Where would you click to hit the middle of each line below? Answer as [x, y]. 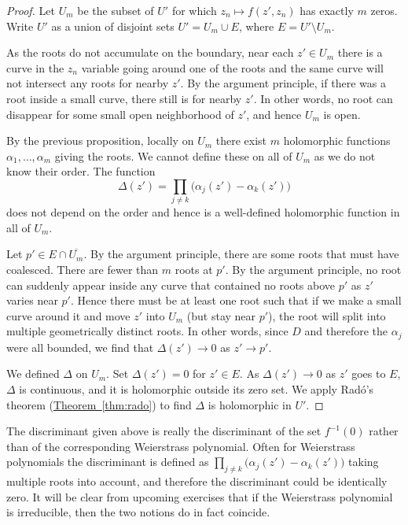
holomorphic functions [337, 140]
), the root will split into [327, 315]
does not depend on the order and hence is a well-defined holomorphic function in [203, 212]
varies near [32, 300]
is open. [342, 114]
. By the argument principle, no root [313, 270]
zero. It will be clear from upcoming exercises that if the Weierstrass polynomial [200, 496]
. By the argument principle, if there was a [283, 83]
